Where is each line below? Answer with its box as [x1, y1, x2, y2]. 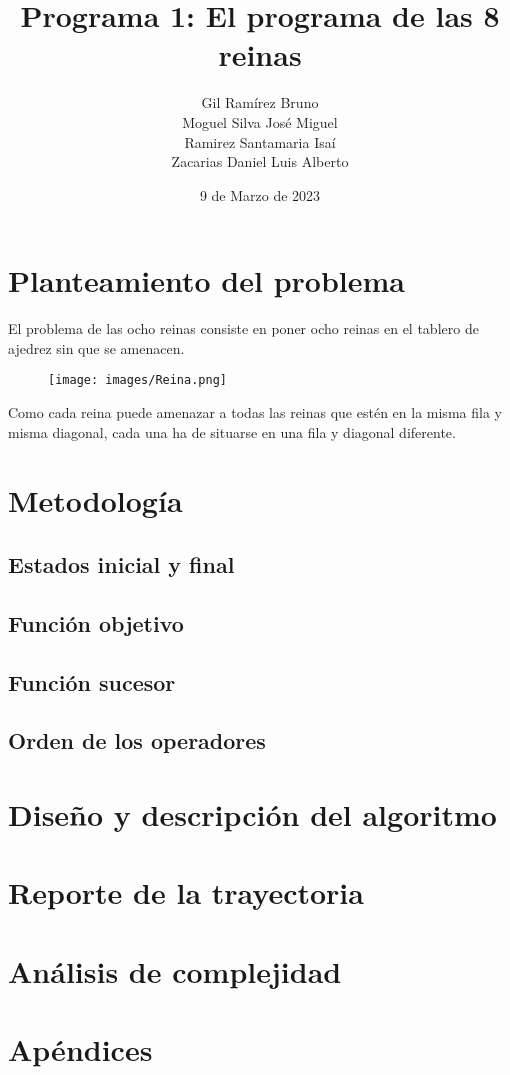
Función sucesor [8, 666, 176, 697]
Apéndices [8, 1029, 153, 1070]
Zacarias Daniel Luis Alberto [171, 151, 349, 172]
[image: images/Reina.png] [48, 373, 227, 388]
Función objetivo [8, 607, 184, 638]
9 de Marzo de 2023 [199, 184, 321, 205]
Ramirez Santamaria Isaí [184, 131, 336, 152]
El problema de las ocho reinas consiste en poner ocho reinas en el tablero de [8, 318, 479, 339]
